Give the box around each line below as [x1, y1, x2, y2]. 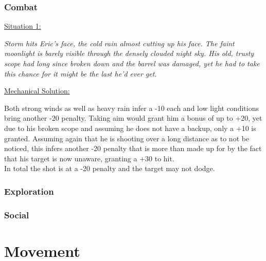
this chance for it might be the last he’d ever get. [4, 68, 157, 79]
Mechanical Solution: [4, 85, 70, 96]
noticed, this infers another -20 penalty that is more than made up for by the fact [4, 143, 262, 154]
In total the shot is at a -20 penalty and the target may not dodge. [4, 163, 215, 174]
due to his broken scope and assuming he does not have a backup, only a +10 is [4, 122, 256, 133]
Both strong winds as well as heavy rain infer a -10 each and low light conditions [4, 102, 259, 113]
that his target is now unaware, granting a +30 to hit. [4, 153, 174, 163]
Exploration [4, 184, 54, 197]
